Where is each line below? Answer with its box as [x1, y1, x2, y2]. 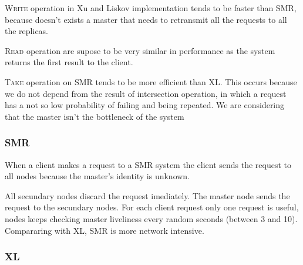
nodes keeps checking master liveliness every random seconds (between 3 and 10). [5, 212, 298, 224]
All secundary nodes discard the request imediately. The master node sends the [5, 189, 290, 202]
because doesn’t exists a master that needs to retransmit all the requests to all [5, 13, 287, 25]
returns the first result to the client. [5, 56, 133, 68]
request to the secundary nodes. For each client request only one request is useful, [5, 201, 299, 213]
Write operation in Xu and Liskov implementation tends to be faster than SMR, [5, 2, 297, 14]
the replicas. [5, 25, 49, 37]
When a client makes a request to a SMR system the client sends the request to [5, 158, 291, 170]
